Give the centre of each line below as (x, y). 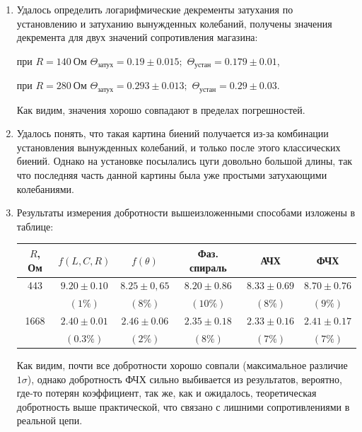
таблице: (35, 226)
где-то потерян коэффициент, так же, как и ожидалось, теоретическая (167, 393)
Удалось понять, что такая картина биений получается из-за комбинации (173, 133)
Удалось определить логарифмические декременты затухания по (155, 9)
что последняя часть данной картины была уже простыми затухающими (172, 175)
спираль (208, 267)
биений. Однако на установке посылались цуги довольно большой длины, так (185, 161)
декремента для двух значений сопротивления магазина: (137, 37)
